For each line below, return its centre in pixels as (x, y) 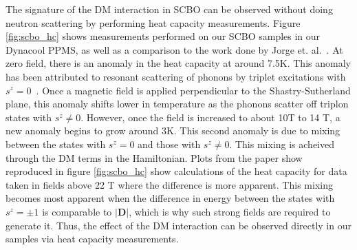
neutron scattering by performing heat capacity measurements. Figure (153, 22)
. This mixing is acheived (282, 144)
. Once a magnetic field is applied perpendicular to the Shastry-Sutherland (193, 90)
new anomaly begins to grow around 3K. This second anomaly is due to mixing (173, 131)
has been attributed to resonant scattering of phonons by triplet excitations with (176, 76)
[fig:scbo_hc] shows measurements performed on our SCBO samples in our (163, 36)
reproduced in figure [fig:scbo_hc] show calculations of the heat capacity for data (176, 171)
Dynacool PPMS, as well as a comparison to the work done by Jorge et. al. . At (174, 49)
